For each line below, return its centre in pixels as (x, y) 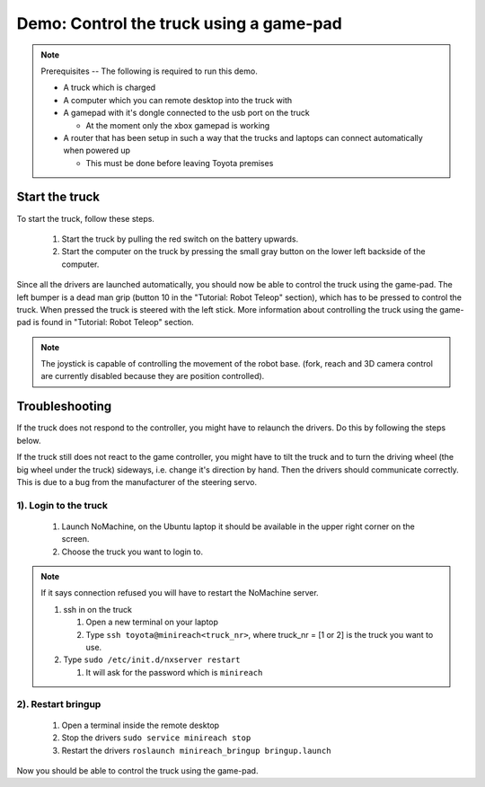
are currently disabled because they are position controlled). (153, 376)
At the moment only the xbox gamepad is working (178, 125)
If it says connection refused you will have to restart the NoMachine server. (180, 593)
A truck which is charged (110, 88)
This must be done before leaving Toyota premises (180, 163)
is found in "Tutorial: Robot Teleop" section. (114, 323)
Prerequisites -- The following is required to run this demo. (149, 71)
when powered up (97, 150)
